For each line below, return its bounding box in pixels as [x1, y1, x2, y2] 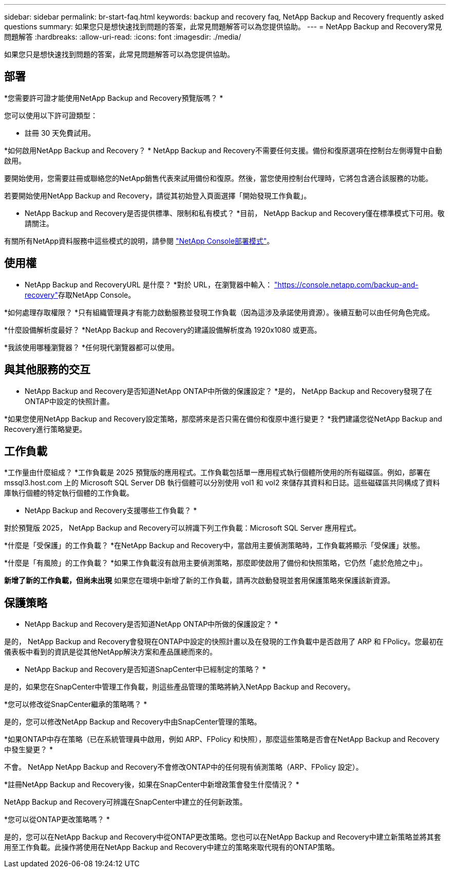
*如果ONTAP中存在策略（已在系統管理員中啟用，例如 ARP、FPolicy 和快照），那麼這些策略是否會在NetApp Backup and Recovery [4, 735, 440, 744]
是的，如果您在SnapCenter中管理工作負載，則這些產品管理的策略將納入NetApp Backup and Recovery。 [4, 682, 355, 692]
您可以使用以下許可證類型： [4, 111, 98, 120]
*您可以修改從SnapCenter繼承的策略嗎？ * [4, 700, 147, 709]
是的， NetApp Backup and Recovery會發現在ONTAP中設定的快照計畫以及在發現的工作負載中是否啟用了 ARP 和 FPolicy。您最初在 [4, 637, 444, 646]
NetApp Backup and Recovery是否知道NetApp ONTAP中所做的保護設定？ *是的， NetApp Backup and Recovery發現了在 [25, 386, 433, 395]
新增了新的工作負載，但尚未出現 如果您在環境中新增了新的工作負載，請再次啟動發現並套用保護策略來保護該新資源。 [4, 576, 395, 585]
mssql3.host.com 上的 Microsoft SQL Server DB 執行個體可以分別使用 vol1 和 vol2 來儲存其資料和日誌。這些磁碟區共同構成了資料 [4, 478, 440, 487]
